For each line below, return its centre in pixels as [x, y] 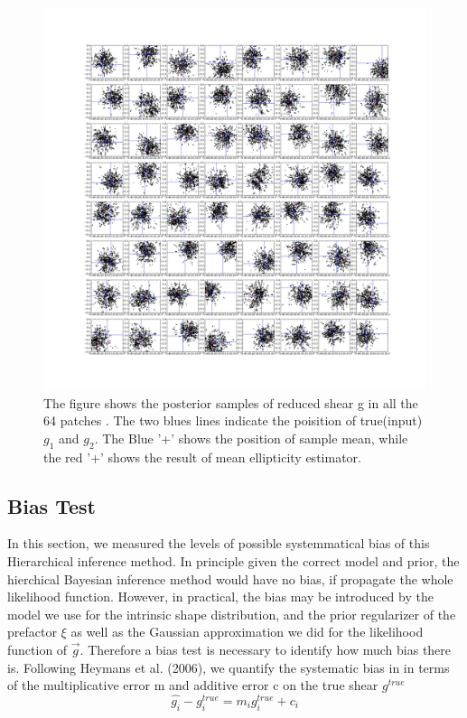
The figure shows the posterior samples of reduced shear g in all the [231, 402]
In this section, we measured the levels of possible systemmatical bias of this [219, 543]
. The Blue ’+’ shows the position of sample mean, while [251, 438]
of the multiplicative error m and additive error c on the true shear [193, 685]
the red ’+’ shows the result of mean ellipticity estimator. [202, 457]
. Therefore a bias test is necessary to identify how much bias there [266, 649]
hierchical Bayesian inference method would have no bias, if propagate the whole [230, 578]
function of [37, 649]
